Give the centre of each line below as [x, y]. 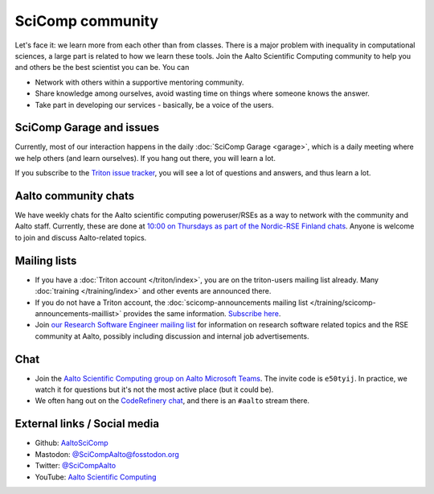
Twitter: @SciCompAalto [76, 466]
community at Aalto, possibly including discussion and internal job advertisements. [172, 336]
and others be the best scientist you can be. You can [102, 68]
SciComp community [87, 21]
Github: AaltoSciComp [72, 443]
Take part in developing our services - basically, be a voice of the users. [154, 105]
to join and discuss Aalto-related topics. [81, 237]
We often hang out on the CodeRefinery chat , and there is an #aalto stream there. [172, 401]
